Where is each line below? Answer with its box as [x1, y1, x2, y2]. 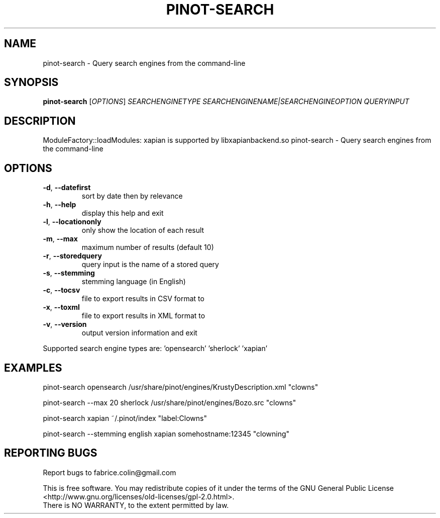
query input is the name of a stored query [81, 260, 219, 269]
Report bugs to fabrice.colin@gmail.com [43, 468, 176, 477]
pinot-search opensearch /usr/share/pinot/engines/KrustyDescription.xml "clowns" [43, 382, 318, 391]
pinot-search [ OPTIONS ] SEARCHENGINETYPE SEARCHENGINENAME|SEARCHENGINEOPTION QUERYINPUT [43, 97, 409, 106]
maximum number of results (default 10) [81, 243, 214, 252]
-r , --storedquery [43, 251, 102, 261]
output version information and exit [81, 328, 197, 337]
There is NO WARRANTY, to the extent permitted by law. [43, 500, 229, 509]
